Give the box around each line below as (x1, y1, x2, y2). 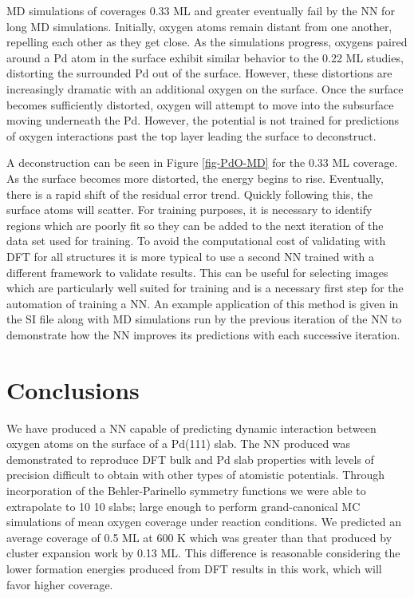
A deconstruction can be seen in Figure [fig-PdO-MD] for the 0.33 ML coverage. (6, 154, 398, 171)
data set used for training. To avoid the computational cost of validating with (6, 232, 386, 249)
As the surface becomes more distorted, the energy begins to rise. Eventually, (6, 169, 384, 186)
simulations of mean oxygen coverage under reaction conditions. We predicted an (6, 513, 402, 530)
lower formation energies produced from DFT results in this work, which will (6, 560, 382, 576)
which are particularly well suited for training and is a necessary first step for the (6, 279, 404, 296)
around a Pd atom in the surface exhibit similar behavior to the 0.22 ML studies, (6, 49, 404, 65)
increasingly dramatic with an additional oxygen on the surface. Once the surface (6, 80, 404, 97)
